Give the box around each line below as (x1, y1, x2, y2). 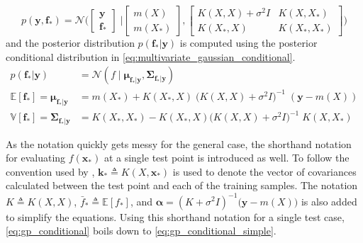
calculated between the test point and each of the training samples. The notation (6, 178, 358, 193)
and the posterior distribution (6, 35, 135, 50)
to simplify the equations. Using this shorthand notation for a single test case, (6, 209, 345, 224)
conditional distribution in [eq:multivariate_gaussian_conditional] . (6, 49, 296, 64)
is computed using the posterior (179, 35, 318, 50)
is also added (301, 193, 357, 208)
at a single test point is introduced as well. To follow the (104, 150, 350, 165)
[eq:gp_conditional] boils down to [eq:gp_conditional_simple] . (6, 223, 277, 238)
